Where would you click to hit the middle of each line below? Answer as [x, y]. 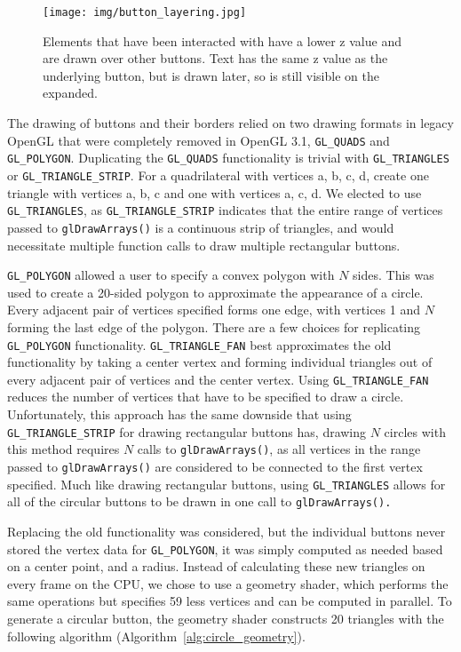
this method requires [64, 449]
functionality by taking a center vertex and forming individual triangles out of [220, 362]
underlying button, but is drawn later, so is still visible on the [211, 75]
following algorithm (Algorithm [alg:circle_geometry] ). [156, 636]
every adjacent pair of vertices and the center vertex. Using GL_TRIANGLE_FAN [218, 379]
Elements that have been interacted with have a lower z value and [222, 40]
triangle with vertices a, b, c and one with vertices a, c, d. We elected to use [215, 192]
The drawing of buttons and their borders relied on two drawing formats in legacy [230, 123]
